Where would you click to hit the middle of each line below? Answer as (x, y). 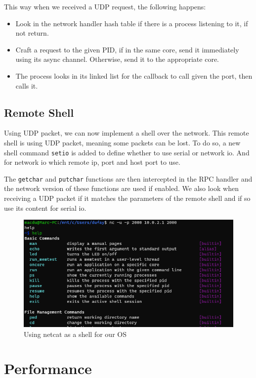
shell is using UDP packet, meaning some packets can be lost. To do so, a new (122, 142)
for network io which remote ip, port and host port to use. (92, 162)
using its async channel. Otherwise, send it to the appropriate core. (117, 59)
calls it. (27, 85)
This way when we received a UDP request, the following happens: (105, 6)
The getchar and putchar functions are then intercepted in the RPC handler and (128, 178)
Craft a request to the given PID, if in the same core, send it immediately (127, 49)
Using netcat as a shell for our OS (75, 334)
